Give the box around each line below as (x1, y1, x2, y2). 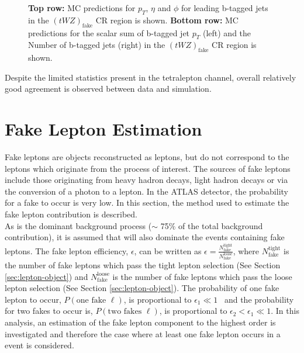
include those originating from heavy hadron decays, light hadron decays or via (5, 174, 288, 186)
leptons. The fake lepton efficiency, (5, 244, 129, 257)
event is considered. (5, 339, 74, 351)
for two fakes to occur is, (5, 304, 93, 317)
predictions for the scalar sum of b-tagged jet (28, 26, 190, 39)
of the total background (178, 219, 263, 231)
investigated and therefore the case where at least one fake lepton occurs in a (5, 327, 281, 340)
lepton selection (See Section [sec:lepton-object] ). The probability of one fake (5, 282, 279, 294)
